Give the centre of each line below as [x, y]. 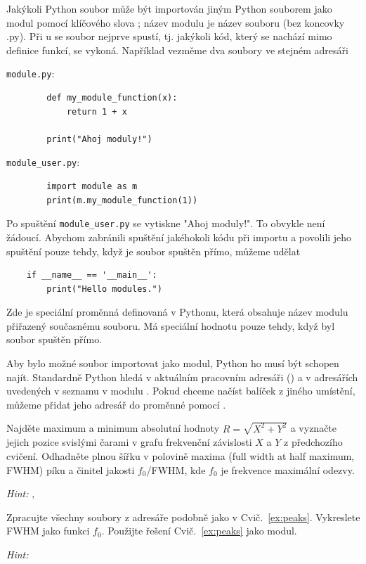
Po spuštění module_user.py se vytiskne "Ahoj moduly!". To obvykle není [166, 223]
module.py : [31, 73]
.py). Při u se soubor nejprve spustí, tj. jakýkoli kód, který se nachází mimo [169, 36]
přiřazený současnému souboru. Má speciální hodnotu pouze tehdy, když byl [171, 325]
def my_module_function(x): [112, 98]
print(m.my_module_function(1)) [122, 200]
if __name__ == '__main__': [92, 275]
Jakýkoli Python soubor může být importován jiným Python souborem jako [169, 8]
